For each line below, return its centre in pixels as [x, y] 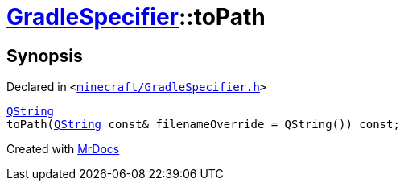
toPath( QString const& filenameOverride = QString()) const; [203, 125]
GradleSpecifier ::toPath [136, 17]
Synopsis [45, 56]
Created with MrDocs [63, 149]
